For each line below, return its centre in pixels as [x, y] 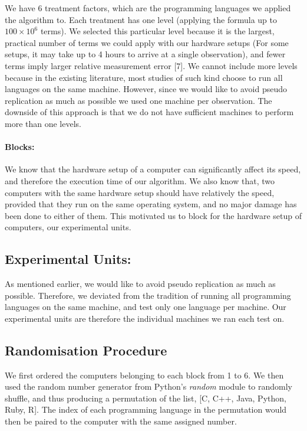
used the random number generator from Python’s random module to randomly [148, 386]
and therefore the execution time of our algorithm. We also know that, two [140, 180]
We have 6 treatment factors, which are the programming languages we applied [148, 8]
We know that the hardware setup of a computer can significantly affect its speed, [153, 169]
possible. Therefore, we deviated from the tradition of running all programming [148, 295]
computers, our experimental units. [68, 227]
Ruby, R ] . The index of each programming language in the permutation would [146, 409]
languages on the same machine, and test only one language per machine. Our [146, 307]
